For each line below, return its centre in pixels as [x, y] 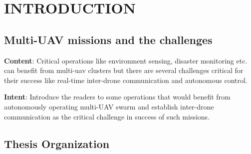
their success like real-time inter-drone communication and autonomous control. [126, 80]
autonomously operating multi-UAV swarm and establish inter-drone [109, 106]
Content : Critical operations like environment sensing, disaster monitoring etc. [126, 60]
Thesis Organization [57, 143]
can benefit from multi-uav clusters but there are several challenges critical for [124, 70]
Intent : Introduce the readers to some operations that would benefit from [117, 97]
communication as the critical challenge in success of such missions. [107, 116]
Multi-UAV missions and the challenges [108, 39]
